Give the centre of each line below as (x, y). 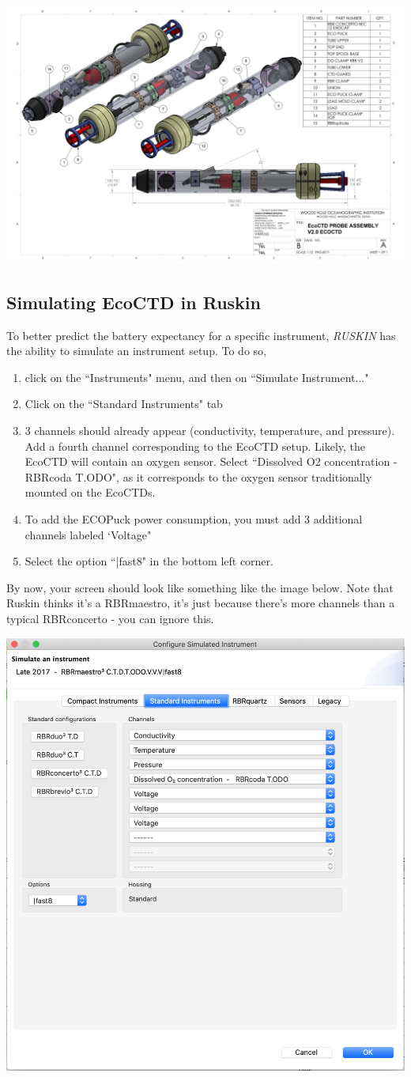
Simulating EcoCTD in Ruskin (134, 302)
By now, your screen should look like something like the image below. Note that (200, 587)
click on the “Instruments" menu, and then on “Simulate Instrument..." (197, 377)
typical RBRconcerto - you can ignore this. (110, 618)
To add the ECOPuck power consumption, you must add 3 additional (194, 518)
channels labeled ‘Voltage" (88, 534)
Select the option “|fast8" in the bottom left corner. (149, 561)
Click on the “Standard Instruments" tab (124, 404)
